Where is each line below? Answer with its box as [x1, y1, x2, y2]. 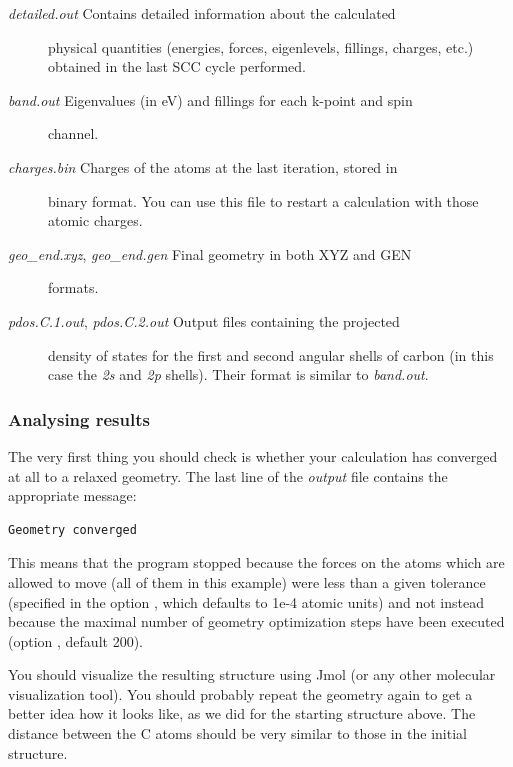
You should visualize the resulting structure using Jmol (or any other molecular [8, 664, 496, 685]
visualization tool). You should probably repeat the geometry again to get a [8, 683, 473, 704]
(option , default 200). [8, 630, 143, 651]
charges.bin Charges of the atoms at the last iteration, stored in [8, 156, 398, 177]
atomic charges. [48, 210, 143, 231]
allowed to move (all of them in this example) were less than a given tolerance [8, 571, 486, 592]
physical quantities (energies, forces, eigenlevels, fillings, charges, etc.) [48, 36, 474, 57]
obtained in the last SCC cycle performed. [48, 56, 306, 77]
